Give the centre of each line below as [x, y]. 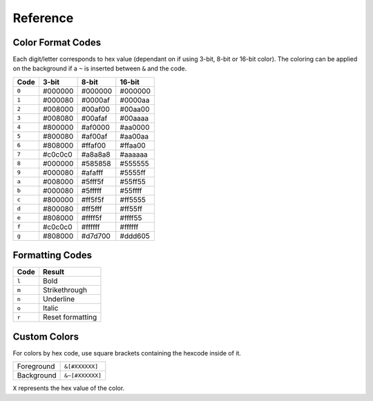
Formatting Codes [52, 255]
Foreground [36, 366]
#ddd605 [135, 236]
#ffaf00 [94, 145]
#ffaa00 [133, 145]
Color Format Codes [57, 42]
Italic [50, 309]
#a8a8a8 [96, 154]
